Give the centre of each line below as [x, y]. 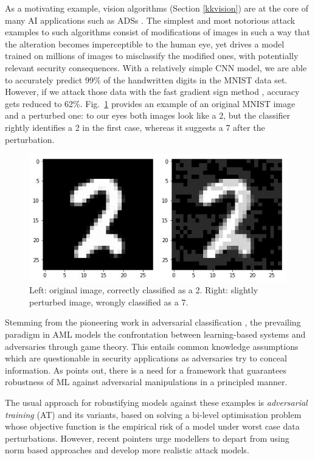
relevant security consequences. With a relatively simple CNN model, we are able [156, 67]
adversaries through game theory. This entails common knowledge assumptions [152, 346]
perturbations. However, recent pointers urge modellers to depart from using [147, 438]
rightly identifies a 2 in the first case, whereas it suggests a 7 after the [135, 127]
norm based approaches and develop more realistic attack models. [127, 450]
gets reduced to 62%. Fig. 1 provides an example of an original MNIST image [150, 103]
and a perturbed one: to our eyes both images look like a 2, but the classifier [148, 115]
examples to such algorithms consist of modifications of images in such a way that [157, 32]
